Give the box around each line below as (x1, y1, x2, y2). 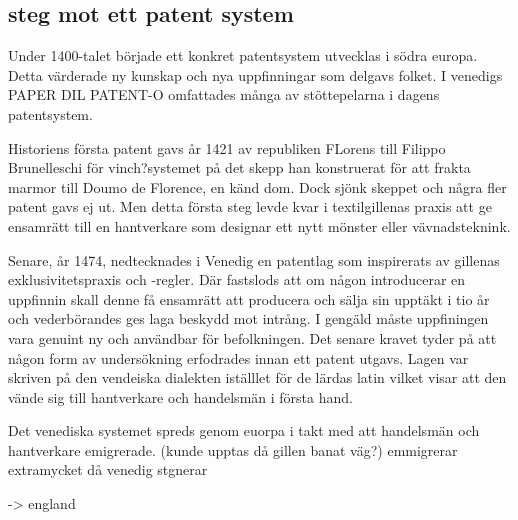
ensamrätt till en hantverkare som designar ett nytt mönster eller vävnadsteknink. (8, 215, 511, 236)
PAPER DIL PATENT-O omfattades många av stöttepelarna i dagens (8, 84, 440, 105)
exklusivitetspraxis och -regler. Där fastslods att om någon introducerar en (8, 269, 466, 290)
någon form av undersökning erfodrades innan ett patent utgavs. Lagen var (8, 347, 469, 368)
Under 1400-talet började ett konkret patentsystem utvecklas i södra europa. (8, 45, 478, 66)
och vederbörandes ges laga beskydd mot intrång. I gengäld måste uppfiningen (8, 308, 489, 329)
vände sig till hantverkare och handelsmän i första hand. (8, 386, 353, 407)
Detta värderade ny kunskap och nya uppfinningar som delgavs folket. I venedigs (8, 64, 503, 85)
